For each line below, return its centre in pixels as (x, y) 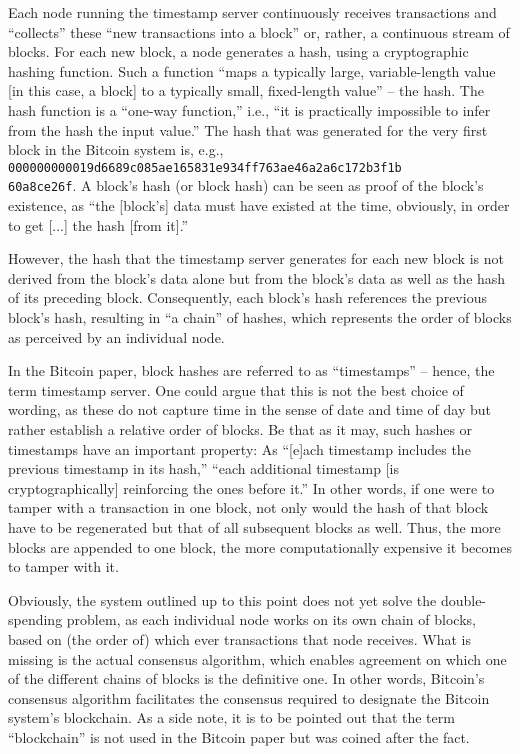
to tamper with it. (63, 566)
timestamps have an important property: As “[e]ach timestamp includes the (239, 448)
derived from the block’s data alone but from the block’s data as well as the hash (257, 277)
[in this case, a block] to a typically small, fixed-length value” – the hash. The (246, 90)
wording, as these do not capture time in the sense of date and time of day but (249, 409)
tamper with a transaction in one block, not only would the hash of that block (248, 507)
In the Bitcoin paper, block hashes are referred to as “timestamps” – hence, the (251, 370)
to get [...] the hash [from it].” (98, 224)
